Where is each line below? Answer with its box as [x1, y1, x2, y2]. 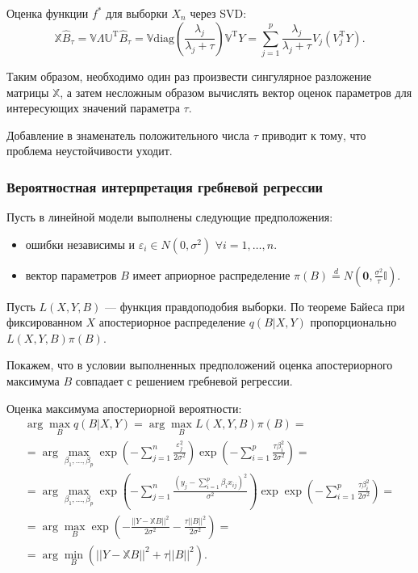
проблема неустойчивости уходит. [6, 142, 173, 159]
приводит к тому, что [261, 126, 366, 143]
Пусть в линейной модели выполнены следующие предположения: [6, 209, 333, 225]
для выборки [106, 5, 168, 21]
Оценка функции [6, 5, 89, 21]
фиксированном [6, 314, 82, 331]
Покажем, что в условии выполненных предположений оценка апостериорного [6, 356, 393, 373]
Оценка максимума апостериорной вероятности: [6, 399, 242, 416]
